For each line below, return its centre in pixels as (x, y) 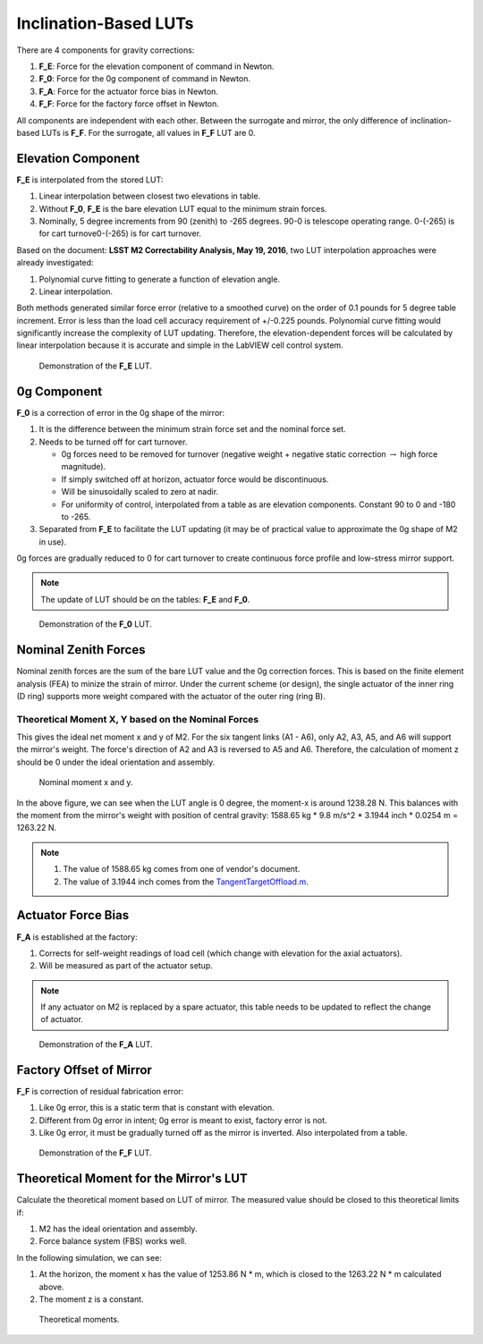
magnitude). (84, 467)
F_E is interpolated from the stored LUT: (90, 180)
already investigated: (55, 263)
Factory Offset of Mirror (84, 1070)
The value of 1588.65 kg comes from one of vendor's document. (182, 869)
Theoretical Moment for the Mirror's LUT (132, 1179)
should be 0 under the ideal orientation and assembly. (116, 762)
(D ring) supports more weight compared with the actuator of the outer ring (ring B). (171, 696)
